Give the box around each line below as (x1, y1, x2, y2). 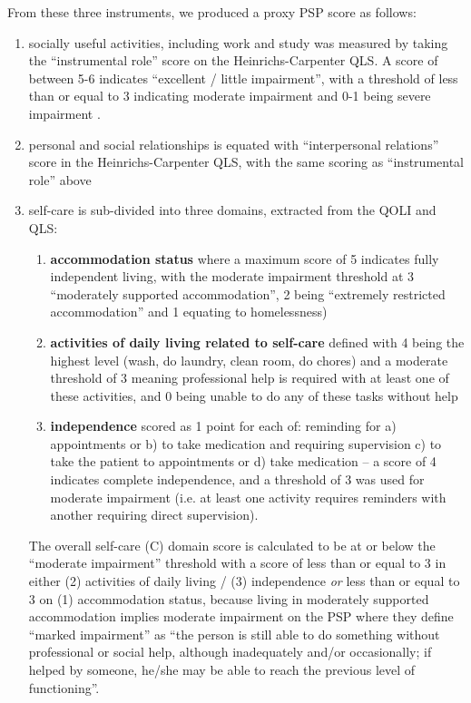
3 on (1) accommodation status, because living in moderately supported (28, 589, 429, 608)
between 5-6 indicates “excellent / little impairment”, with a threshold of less (28, 68, 458, 87)
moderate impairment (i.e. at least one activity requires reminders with (50, 487, 446, 506)
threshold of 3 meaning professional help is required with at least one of (50, 368, 449, 387)
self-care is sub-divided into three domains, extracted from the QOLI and (28, 200, 437, 220)
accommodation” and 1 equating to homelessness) (50, 302, 328, 321)
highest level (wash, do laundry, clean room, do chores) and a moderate (50, 350, 448, 369)
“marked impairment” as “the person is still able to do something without (28, 624, 440, 643)
